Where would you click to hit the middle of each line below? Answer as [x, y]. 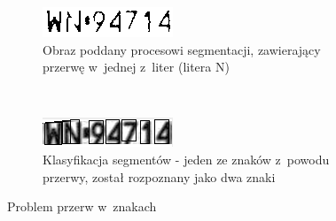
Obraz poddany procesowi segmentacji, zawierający [182, 49]
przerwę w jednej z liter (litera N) [136, 67]
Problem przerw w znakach [82, 206]
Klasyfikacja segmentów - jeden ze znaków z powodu [186, 159]
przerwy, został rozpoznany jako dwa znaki [159, 176]
